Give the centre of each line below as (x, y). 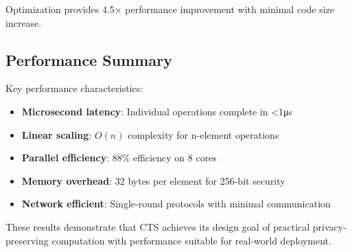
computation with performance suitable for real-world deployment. (191, 240)
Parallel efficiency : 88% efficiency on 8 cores (119, 158)
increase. (24, 22)
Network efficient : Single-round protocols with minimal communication (176, 204)
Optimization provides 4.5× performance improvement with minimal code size (170, 9)
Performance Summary (89, 59)
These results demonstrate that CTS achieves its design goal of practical (158, 226)
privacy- (329, 226)
